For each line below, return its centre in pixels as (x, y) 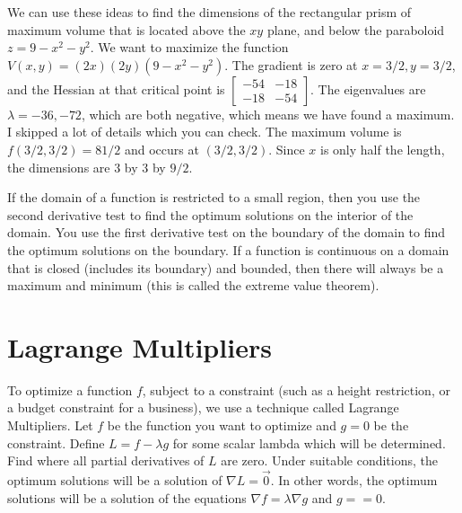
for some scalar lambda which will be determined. (309, 442)
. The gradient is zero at (291, 64)
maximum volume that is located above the (126, 29)
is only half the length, (383, 149)
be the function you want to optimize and (222, 425)
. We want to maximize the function (189, 47)
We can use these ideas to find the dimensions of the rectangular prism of (209, 12)
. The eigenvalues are (368, 88)
